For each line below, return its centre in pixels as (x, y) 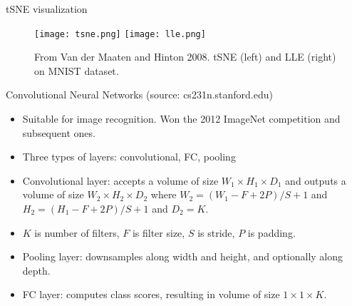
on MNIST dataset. (77, 70)
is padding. (271, 232)
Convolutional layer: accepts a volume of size (120, 180)
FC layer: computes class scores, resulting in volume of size (151, 294)
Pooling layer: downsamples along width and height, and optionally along (183, 256)
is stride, (216, 232)
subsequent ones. (59, 132)
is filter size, (159, 232)
